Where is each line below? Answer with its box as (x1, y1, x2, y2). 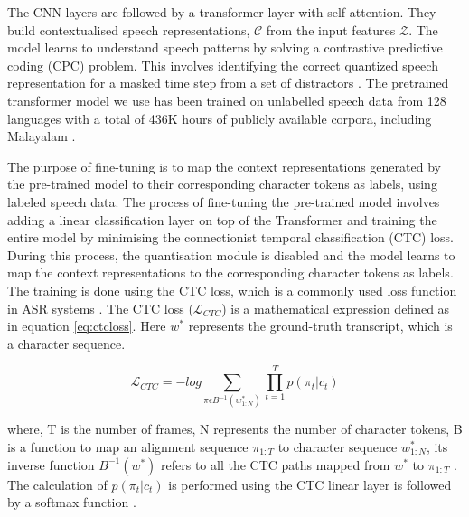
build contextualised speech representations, (7, 20, 250, 39)
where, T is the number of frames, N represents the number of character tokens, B (7, 419, 463, 438)
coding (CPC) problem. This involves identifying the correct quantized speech (7, 55, 438, 74)
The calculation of (7, 475, 108, 493)
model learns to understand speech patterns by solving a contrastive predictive (7, 38, 443, 57)
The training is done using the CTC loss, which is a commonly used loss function (7, 280, 457, 299)
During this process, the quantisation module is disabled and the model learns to (7, 245, 455, 264)
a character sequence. (7, 334, 126, 352)
